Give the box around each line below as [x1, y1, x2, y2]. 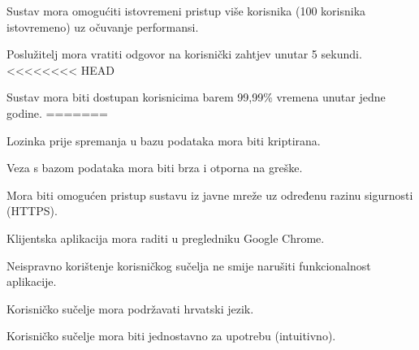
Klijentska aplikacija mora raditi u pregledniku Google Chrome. [6, 229, 325, 246]
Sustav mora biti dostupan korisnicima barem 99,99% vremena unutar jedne [6, 89, 386, 106]
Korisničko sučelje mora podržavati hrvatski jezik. [6, 300, 254, 317]
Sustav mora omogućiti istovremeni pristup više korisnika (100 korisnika [6, 2, 366, 19]
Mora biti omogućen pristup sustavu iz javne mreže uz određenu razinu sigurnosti [6, 186, 413, 203]
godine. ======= [6, 104, 108, 121]
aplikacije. [6, 273, 57, 290]
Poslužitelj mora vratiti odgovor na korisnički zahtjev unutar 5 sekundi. [6, 45, 362, 63]
